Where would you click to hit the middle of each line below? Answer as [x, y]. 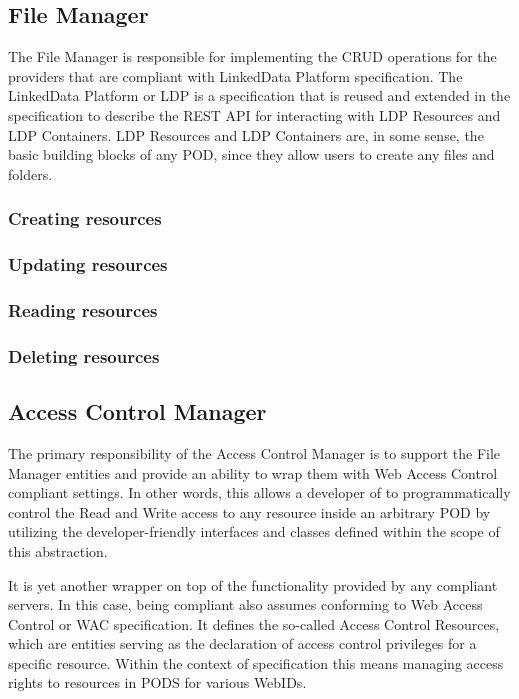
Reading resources [83, 309]
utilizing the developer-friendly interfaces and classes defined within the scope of [254, 531]
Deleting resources [84, 355]
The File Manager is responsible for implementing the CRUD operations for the [252, 56]
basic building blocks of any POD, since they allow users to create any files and [251, 154]
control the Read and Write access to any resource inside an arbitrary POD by [249, 511]
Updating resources [88, 264]
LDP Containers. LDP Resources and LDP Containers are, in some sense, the [246, 134]
